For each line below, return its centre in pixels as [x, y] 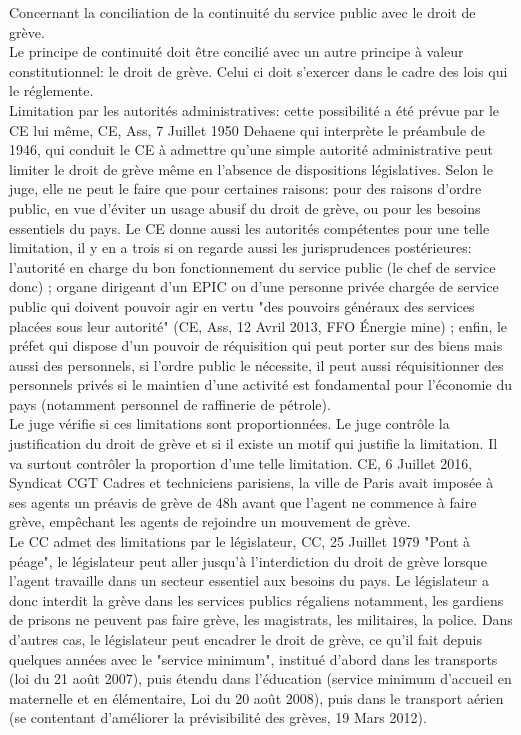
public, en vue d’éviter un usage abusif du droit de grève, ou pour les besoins [245, 207]
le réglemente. [51, 90]
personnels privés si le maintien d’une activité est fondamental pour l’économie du [260, 384]
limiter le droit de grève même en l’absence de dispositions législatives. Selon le [251, 168]
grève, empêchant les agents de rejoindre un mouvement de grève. [210, 521]
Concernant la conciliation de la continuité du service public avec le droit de [242, 12]
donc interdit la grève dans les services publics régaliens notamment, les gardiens [256, 599]
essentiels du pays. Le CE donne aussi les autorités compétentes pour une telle [249, 227]
